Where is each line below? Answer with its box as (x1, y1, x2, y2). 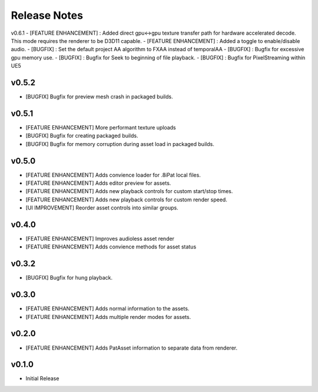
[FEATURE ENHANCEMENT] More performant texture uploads (25, 124, 176, 131)
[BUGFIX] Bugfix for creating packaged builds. (25, 132, 138, 139)
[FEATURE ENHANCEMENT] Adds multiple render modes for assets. (25, 313, 191, 320)
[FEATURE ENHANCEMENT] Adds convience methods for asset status (25, 243, 197, 250)
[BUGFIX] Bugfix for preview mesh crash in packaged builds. (25, 93, 173, 100)
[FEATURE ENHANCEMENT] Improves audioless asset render (25, 235, 175, 242)
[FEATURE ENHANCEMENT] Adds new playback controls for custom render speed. (25, 196, 228, 203)
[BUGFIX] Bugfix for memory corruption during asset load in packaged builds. (25, 140, 214, 147)
